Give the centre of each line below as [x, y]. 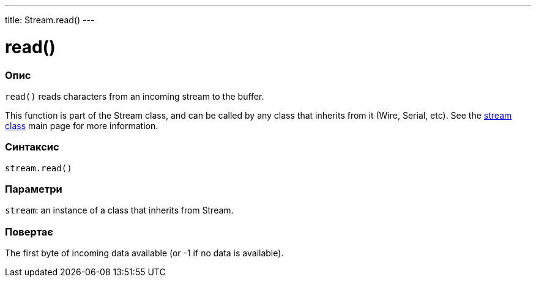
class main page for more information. [82, 125]
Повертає [29, 232]
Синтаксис [32, 147]
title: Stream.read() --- [50, 20]
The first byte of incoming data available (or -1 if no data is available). [144, 253]
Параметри [34, 189]
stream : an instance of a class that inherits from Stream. [119, 210]
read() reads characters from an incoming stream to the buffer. [135, 96]
